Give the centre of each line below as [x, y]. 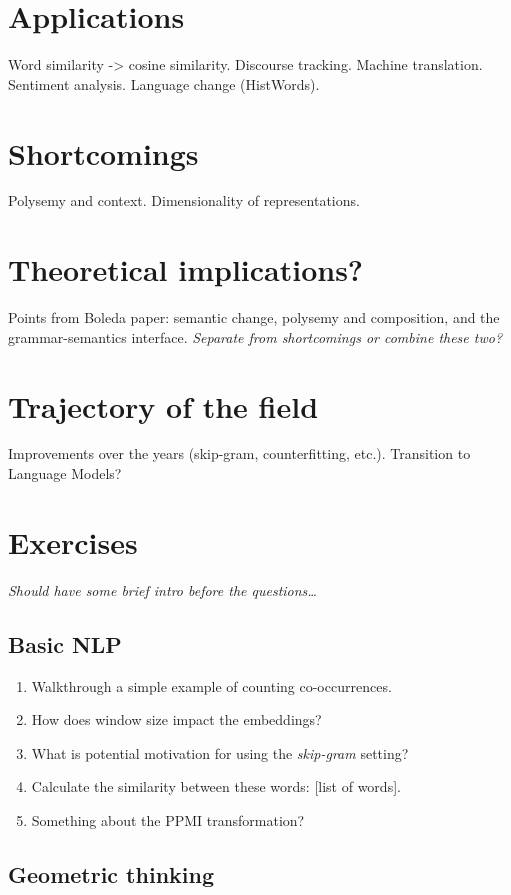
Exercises [73, 541]
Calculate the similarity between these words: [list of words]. [216, 786]
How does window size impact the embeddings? [176, 719]
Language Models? [65, 473]
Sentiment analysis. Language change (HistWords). [164, 83]
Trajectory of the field [163, 405]
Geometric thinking [111, 873]
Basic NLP [65, 643]
